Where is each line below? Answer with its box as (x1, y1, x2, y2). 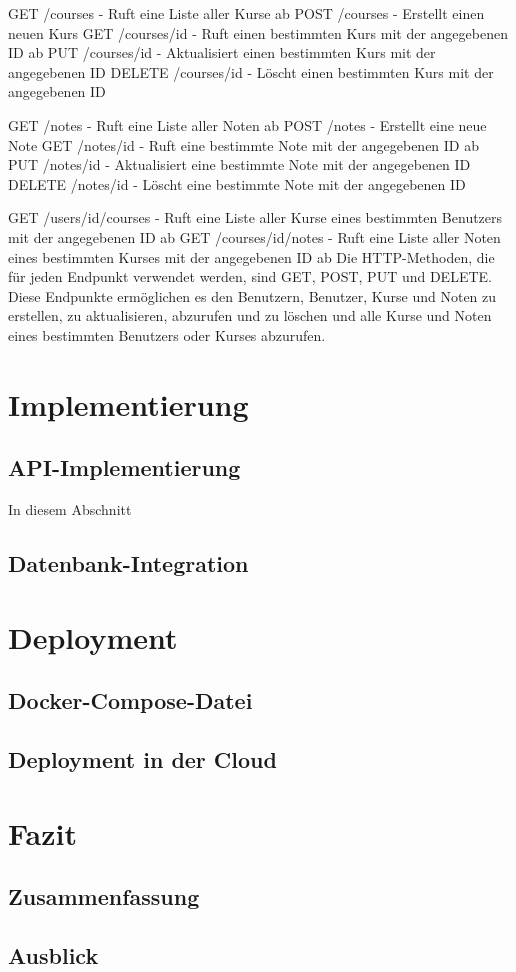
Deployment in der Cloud (8, 744, 277, 774)
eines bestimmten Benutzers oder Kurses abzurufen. (8, 324, 326, 345)
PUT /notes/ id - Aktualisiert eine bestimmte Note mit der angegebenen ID (8, 154, 471, 175)
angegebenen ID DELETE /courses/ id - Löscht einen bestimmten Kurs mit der (8, 61, 494, 82)
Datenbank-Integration (8, 548, 249, 579)
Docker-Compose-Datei (8, 685, 253, 716)
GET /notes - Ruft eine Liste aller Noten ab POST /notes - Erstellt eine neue (8, 114, 487, 135)
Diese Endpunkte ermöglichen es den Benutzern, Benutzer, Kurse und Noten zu (8, 285, 497, 306)
